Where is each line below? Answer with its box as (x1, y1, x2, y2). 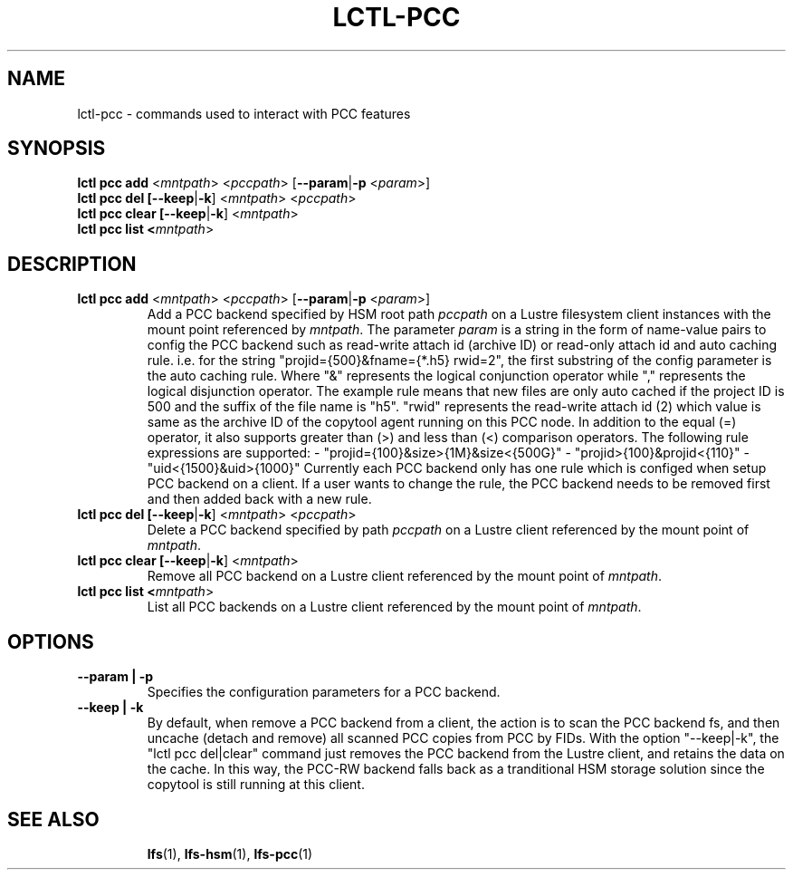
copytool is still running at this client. (147, 776, 365, 793)
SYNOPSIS (7, 137, 106, 160)
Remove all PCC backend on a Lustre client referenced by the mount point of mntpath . (147, 568, 663, 584)
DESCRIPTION (7, 252, 137, 275)
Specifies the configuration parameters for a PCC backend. (147, 684, 501, 700)
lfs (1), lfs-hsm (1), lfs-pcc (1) (147, 845, 313, 862)
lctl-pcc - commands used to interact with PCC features (77, 105, 411, 121)
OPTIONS (7, 630, 94, 653)
